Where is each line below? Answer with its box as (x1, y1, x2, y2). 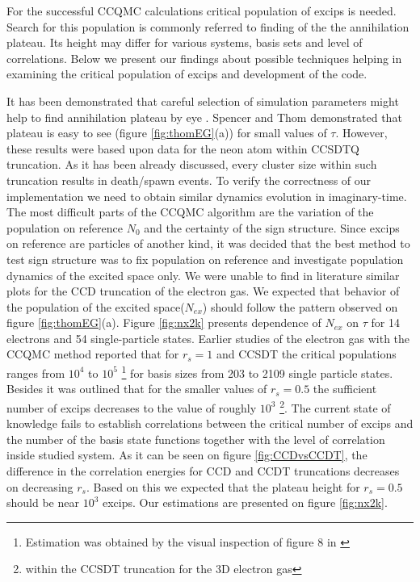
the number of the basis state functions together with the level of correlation (6, 430, 385, 447)
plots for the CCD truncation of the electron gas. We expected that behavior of (6, 283, 400, 299)
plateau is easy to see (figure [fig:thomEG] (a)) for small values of (6, 124, 327, 141)
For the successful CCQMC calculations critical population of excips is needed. (6, 2, 397, 19)
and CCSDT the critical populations (216, 345, 397, 362)
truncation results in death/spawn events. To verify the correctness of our (6, 171, 372, 188)
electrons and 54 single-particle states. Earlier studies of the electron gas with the (6, 329, 410, 346)
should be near (6, 494, 79, 511)
